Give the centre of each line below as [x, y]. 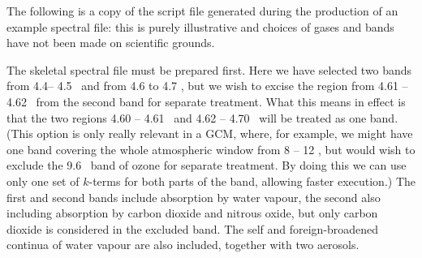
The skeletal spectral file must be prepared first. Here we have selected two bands [209, 69]
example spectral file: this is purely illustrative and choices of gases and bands [200, 26]
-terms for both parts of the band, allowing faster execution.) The [252, 181]
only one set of [43, 181]
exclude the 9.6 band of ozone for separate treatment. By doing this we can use [207, 165]
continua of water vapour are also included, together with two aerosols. [183, 245]
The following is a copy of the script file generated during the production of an [202, 11]
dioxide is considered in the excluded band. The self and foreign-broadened [193, 228]
